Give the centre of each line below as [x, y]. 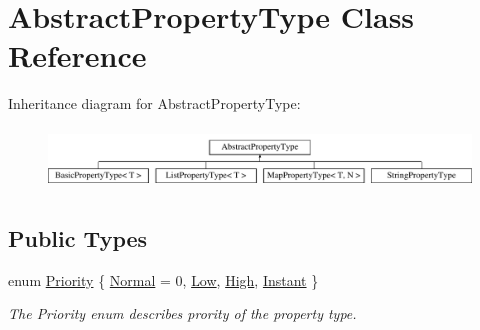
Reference [77, 55]
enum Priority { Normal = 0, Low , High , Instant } [163, 279]
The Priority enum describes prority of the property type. [182, 313]
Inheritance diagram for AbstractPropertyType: [154, 103]
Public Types [78, 237]
